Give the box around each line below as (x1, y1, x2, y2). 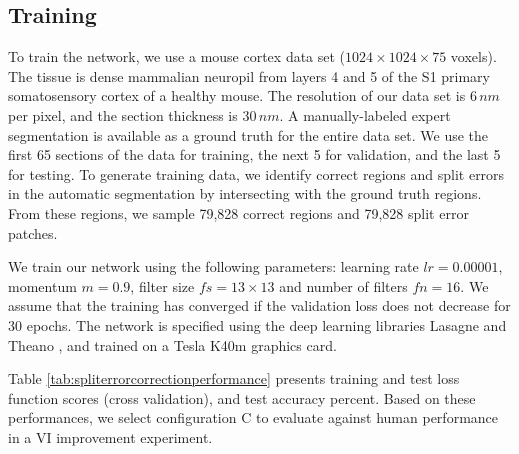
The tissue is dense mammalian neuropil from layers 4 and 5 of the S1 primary (8, 65, 491, 86)
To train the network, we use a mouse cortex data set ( (8, 46, 346, 67)
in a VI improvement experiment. (8, 426, 213, 447)
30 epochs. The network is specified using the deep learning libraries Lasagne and (8, 314, 507, 335)
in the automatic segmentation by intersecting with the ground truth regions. (8, 183, 482, 204)
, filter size (130, 275, 195, 296)
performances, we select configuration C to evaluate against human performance (8, 407, 499, 428)
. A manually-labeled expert (279, 104, 451, 125)
